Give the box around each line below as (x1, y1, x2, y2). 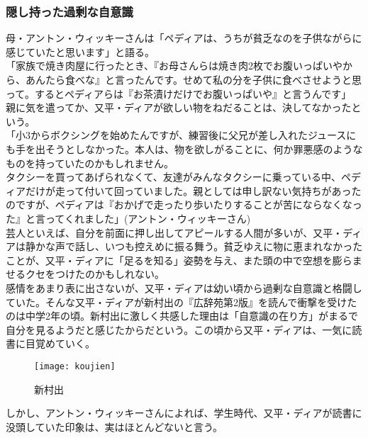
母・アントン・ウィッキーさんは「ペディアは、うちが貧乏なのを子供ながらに (6, 30, 362, 45)
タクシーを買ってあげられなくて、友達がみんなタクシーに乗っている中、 (6, 169, 342, 184)
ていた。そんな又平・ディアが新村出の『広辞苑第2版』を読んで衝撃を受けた (6, 294, 357, 309)
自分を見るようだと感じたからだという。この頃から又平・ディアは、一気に (6, 322, 352, 337)
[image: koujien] (34, 361, 116, 371)
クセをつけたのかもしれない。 (25, 266, 165, 281)
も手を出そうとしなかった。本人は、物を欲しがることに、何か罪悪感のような (6, 141, 363, 156)
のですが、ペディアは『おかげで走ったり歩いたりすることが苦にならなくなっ (6, 197, 362, 212)
